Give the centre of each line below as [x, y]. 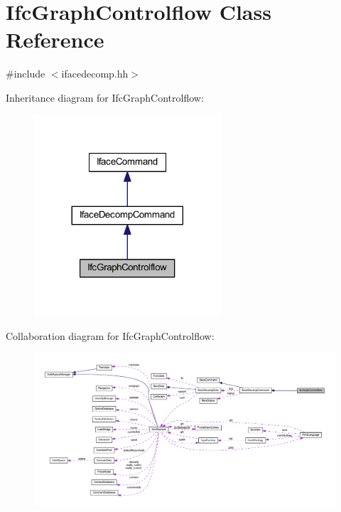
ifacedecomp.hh [95, 74]
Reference [55, 39]
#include [26, 74]
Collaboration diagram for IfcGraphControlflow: [110, 335]
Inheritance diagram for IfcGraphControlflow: [105, 97]
